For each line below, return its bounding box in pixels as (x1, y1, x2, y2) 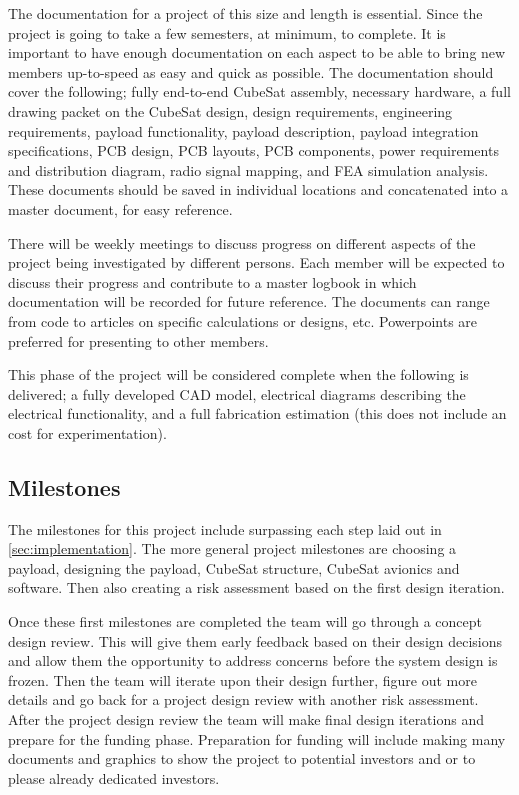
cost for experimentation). (8, 422, 167, 443)
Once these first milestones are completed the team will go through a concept (8, 611, 483, 632)
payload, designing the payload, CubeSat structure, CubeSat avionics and (8, 557, 460, 578)
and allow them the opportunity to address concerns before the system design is (8, 650, 498, 671)
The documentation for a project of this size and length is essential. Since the (8, 3, 483, 23)
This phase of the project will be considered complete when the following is (8, 364, 469, 385)
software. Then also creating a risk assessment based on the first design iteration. (8, 577, 505, 598)
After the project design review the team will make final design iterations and (8, 709, 484, 730)
